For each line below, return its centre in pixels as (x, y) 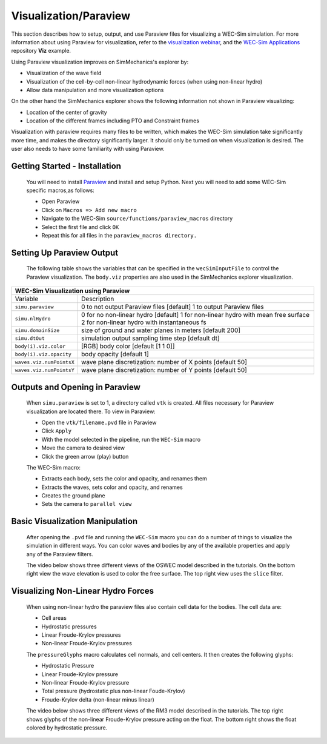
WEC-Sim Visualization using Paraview (72, 291)
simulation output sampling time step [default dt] (150, 338)
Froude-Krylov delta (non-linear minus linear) (98, 699)
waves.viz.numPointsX (45, 362)
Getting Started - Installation (66, 166)
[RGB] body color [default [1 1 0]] (128, 347)
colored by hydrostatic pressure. (67, 728)
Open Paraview (61, 201)
